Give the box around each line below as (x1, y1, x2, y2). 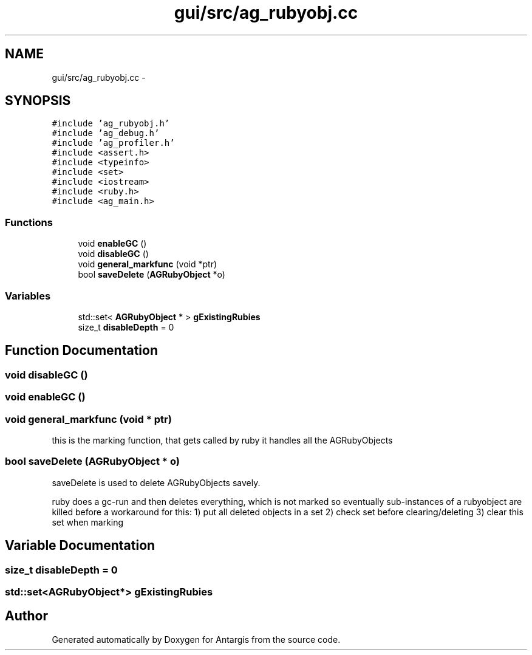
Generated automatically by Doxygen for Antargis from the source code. (52, 634, 341, 645)
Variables (5, 289, 51, 302)
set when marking (52, 516, 124, 527)
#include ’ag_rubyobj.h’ (52, 118, 170, 129)
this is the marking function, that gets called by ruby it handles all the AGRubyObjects (52, 434, 393, 445)
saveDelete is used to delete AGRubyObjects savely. (52, 477, 261, 488)
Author (5, 608, 48, 624)
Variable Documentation (5, 538, 155, 554)
